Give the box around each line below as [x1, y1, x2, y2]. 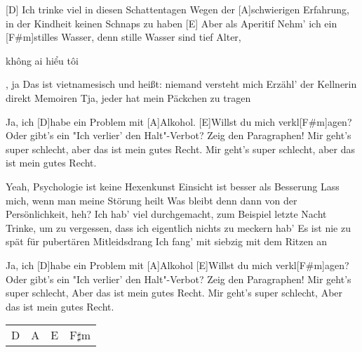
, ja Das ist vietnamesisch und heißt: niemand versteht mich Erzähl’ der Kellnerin [6, 77, 357, 91]
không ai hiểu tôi [6, 53, 79, 67]
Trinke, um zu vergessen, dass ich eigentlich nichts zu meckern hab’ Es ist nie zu [6, 220, 351, 235]
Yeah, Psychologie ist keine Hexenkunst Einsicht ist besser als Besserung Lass [6, 178, 340, 193]
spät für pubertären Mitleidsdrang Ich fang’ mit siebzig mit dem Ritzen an [6, 234, 327, 249]
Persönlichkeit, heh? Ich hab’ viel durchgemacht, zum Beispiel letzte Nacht [6, 207, 327, 221]
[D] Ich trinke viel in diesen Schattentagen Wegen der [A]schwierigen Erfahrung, [6, 2, 349, 16]
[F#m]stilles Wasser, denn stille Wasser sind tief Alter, [6, 30, 241, 44]
